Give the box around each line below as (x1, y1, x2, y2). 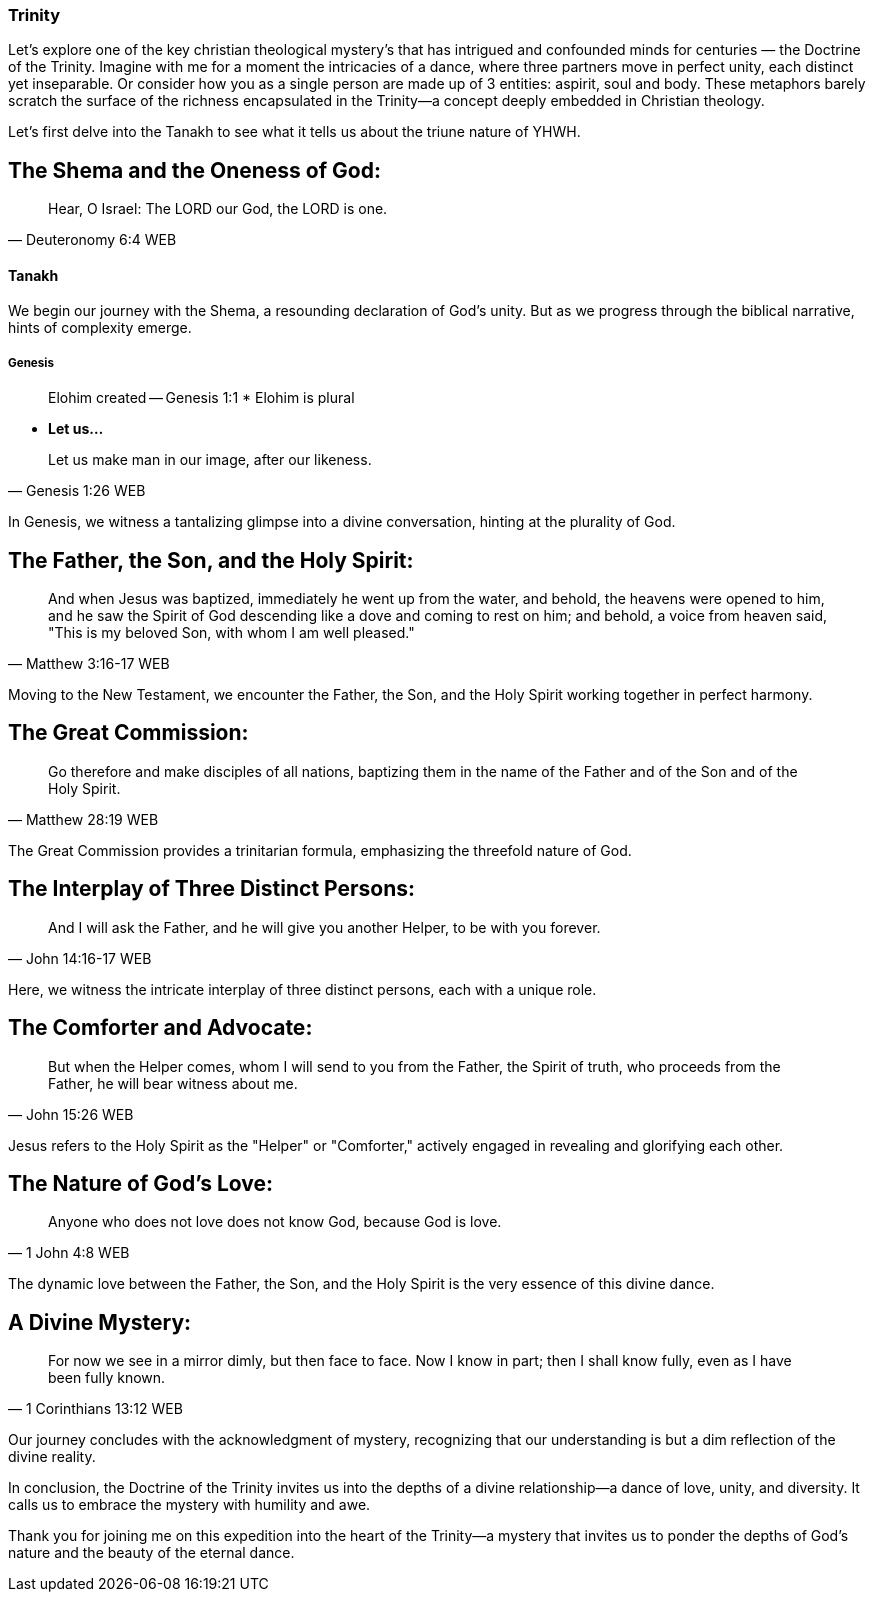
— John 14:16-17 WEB (8, 949, 152, 967)
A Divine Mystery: (8, 1309, 192, 1335)
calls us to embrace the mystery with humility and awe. (8, 1496, 371, 1514)
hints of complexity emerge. (8, 319, 192, 337)
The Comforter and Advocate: (8, 1015, 313, 1041)
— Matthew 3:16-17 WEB (8, 655, 170, 673)
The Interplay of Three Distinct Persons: (8, 876, 416, 902)
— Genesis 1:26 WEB (8, 482, 146, 500)
